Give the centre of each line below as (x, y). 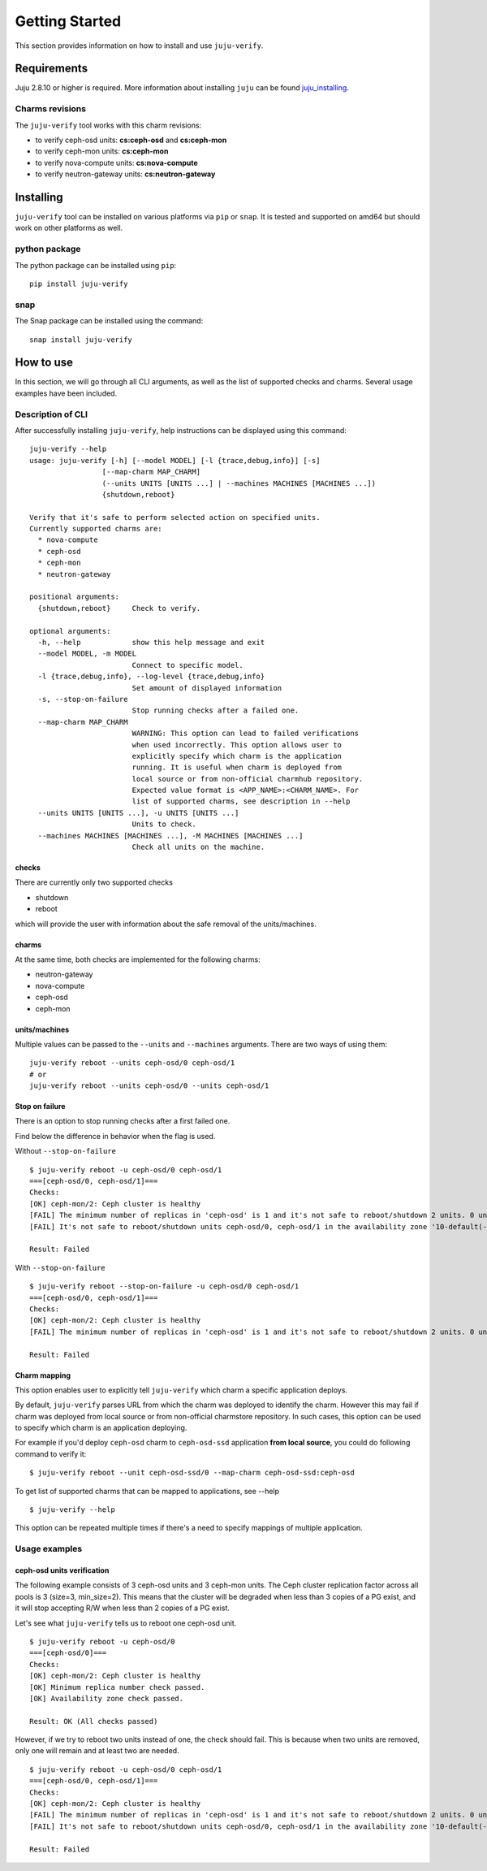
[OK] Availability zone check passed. (107, 1698)
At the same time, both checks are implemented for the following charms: (138, 959)
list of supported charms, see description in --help (241, 801)
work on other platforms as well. (69, 228)
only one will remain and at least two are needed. (97, 1751)
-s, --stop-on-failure (83, 699)
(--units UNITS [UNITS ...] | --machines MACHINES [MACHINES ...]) (239, 483)
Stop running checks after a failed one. (215, 710)
